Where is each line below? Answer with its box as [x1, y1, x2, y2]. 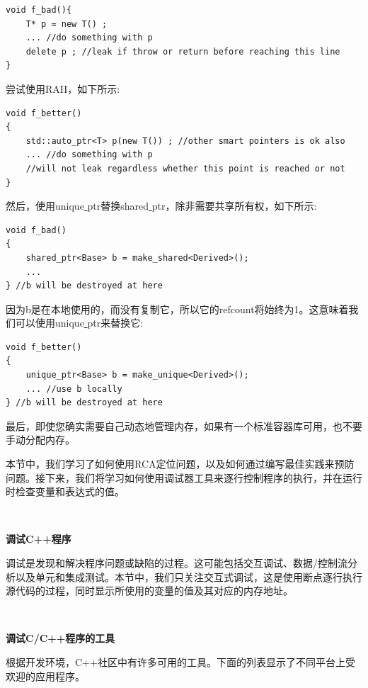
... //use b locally [25, 383, 122, 394]
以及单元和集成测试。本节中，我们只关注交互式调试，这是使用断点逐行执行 [15, 569, 362, 584]
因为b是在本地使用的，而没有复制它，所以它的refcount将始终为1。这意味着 [6, 301, 349, 316]
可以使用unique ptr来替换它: [15, 315, 144, 330]
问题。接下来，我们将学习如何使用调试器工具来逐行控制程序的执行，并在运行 [6, 470, 362, 485]
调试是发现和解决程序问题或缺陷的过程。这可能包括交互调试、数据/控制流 [6, 556, 347, 570]
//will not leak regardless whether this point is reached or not [25, 163, 345, 174]
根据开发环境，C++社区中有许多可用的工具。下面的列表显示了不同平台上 [6, 654, 345, 669]
